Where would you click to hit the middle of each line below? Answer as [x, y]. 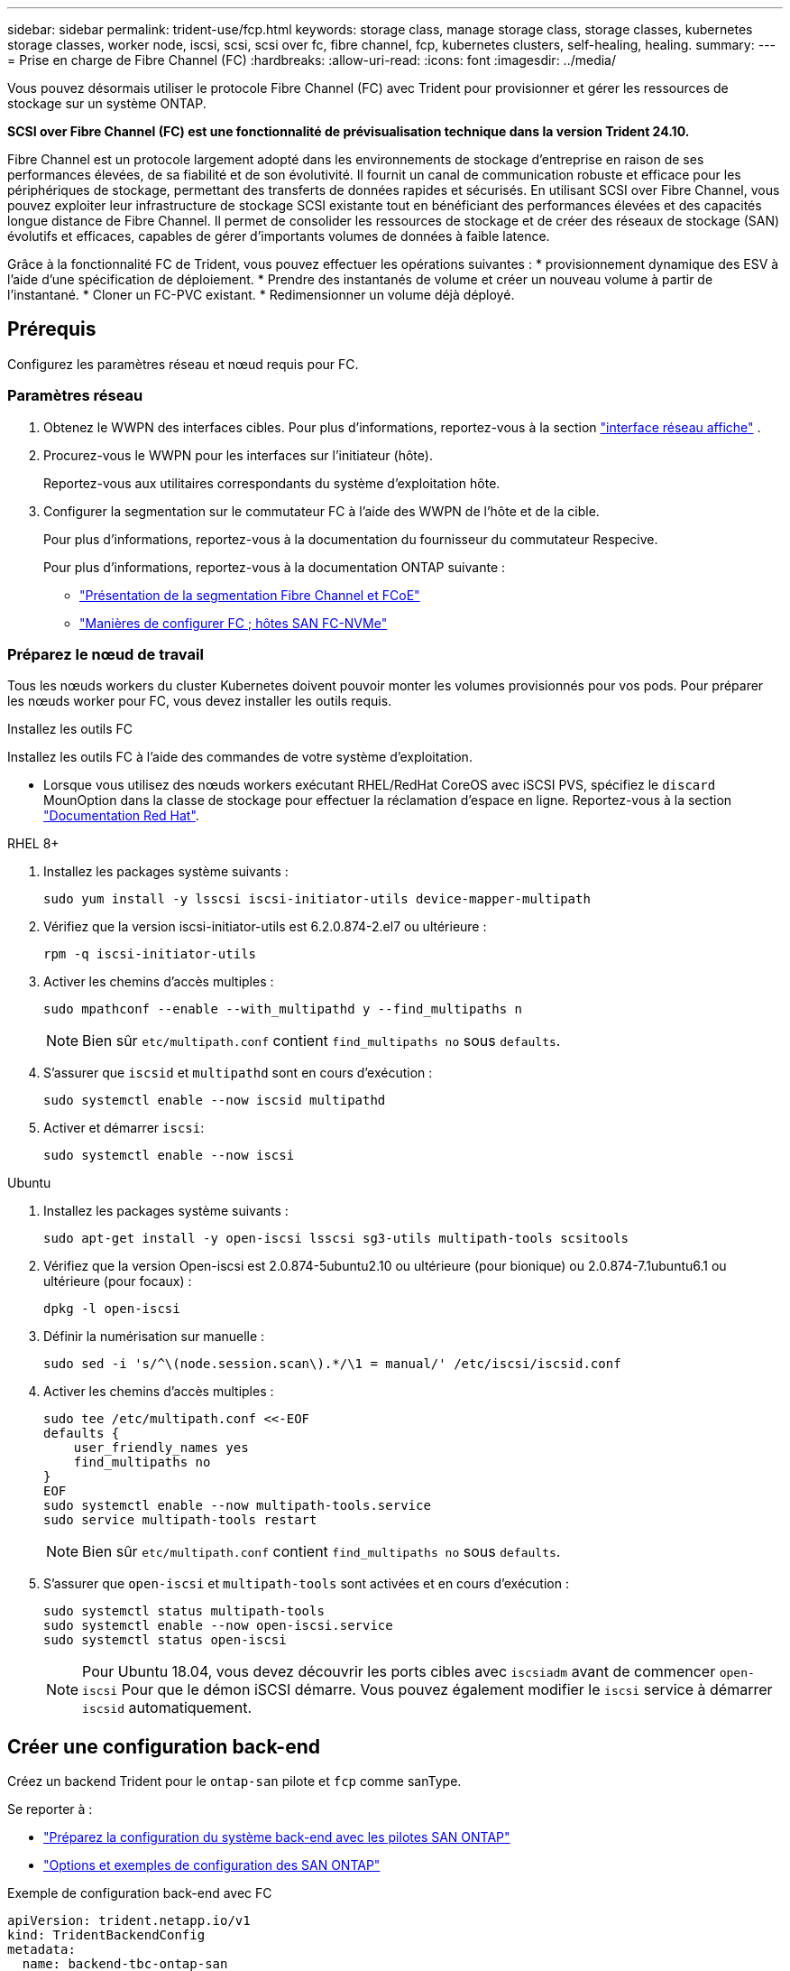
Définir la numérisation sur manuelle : [154, 1337]
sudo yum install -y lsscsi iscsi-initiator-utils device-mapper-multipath [317, 899]
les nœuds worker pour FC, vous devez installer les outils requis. [200, 701]
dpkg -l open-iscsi [112, 1309]
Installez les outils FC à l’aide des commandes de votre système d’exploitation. [240, 757]
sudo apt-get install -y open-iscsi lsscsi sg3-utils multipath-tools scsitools [336, 1239]
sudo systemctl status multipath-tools [184, 1611]
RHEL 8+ [33, 844]
